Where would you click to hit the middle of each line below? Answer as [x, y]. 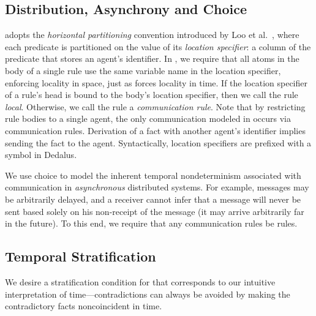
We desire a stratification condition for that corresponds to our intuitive [140, 281]
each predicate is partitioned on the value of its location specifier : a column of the [158, 46]
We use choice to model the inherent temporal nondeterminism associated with [153, 175]
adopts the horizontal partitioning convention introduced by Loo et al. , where [152, 35]
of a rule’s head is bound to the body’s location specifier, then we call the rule [152, 95]
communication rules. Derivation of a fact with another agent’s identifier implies [155, 130]
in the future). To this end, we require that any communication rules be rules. [151, 223]
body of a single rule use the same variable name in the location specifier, [143, 70]
